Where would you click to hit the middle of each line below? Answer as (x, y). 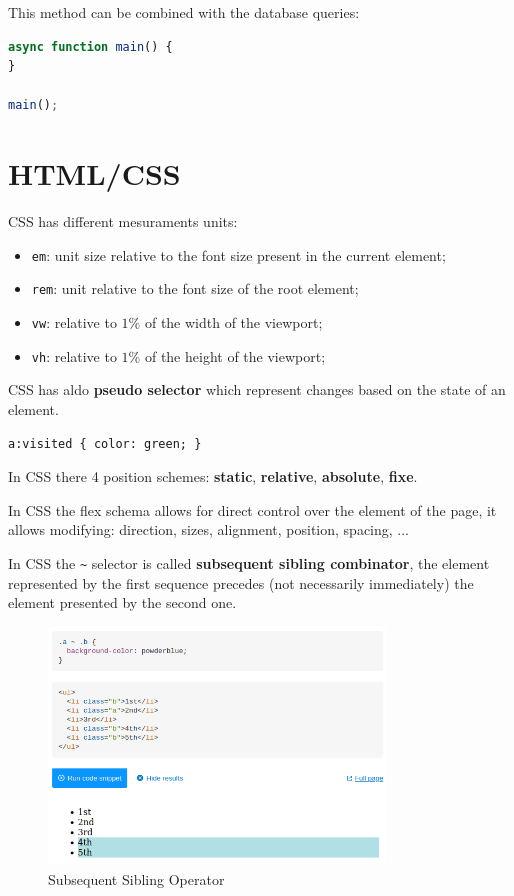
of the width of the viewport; (233, 322)
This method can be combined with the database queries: (184, 12)
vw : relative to (74, 322)
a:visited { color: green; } (105, 443)
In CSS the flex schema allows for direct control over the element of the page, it (252, 509)
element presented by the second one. (122, 602)
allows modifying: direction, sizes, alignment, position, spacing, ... (209, 529)
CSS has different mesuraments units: (123, 221)
